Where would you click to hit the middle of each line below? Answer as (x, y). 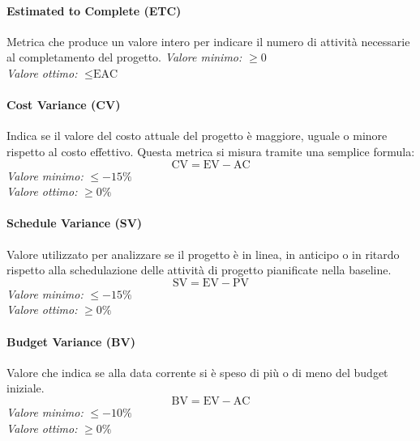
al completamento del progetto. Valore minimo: (124, 57)
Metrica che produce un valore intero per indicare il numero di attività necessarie (208, 41)
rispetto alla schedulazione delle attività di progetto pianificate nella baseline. (199, 270)
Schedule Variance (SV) (75, 223)
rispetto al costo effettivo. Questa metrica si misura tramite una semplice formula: (211, 151)
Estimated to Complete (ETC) (94, 10)
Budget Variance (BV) (71, 341)
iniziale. (26, 388)
